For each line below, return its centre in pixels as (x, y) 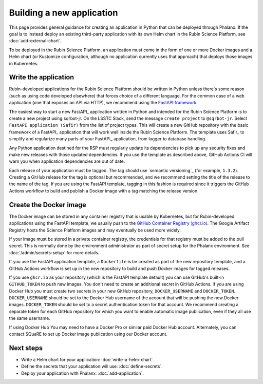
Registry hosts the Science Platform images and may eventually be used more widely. (95, 230)
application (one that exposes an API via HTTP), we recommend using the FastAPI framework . (103, 103)
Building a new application (64, 13)
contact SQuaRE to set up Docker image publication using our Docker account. (88, 334)
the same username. (30, 318)
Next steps (26, 348)
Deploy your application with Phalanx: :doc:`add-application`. (82, 373)
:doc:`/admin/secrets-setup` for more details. (54, 252)
